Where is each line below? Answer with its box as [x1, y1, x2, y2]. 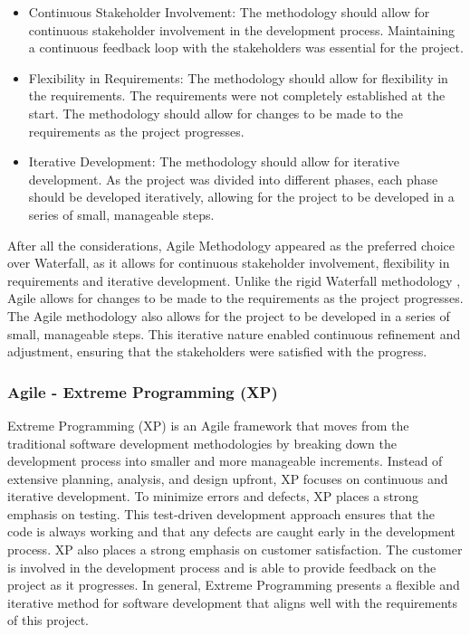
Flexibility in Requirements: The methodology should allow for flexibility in [28, 68, 448, 87]
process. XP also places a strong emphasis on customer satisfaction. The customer [7, 540, 463, 559]
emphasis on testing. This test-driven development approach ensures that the [7, 504, 435, 523]
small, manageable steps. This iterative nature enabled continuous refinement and [7, 324, 461, 343]
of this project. [7, 611, 89, 630]
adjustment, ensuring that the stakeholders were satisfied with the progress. [7, 342, 427, 361]
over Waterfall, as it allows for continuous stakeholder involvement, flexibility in [7, 253, 450, 272]
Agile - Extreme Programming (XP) [7, 380, 278, 403]
